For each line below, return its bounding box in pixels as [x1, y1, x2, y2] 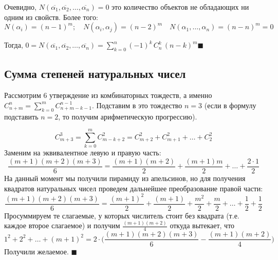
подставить [4, 111, 39, 122]
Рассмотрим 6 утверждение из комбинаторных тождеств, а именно [4, 90, 212, 101]
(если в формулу [204, 99, 256, 110]
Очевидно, [4, 2, 36, 12]
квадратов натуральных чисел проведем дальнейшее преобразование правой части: [4, 183, 263, 193]
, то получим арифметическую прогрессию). [58, 111, 197, 122]
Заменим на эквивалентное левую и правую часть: [4, 147, 161, 158]
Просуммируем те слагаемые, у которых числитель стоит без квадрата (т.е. [4, 210, 239, 221]
